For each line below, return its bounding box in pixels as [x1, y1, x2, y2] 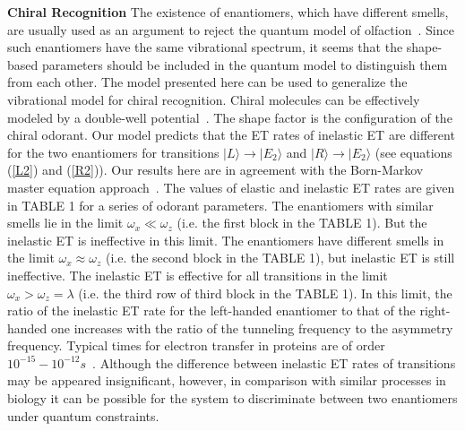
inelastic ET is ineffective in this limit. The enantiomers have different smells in [7, 230, 444, 249]
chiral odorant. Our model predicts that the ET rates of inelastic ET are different [7, 125, 455, 144]
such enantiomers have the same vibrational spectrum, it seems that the [7, 38, 403, 56]
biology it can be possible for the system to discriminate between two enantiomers [7, 389, 458, 408]
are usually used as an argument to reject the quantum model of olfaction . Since [7, 20, 454, 39]
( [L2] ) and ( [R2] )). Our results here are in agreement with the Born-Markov [7, 160, 424, 179]
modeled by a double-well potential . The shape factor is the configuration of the [7, 108, 452, 126]
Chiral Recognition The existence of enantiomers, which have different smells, [7, 3, 449, 21]
